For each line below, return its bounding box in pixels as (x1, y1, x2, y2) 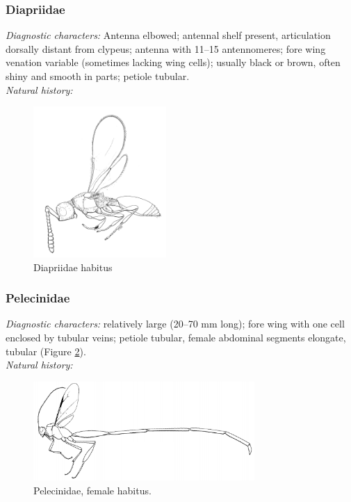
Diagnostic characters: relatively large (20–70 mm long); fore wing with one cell (6, 316, 345, 331)
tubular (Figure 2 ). (6, 343, 86, 358)
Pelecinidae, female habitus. (33, 483, 152, 497)
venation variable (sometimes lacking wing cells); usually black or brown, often (6, 55, 341, 70)
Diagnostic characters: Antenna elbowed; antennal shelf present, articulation (6, 28, 331, 42)
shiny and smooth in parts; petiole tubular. (6, 69, 190, 83)
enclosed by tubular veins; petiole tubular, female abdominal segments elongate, (6, 330, 346, 345)
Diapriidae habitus (33, 259, 113, 274)
